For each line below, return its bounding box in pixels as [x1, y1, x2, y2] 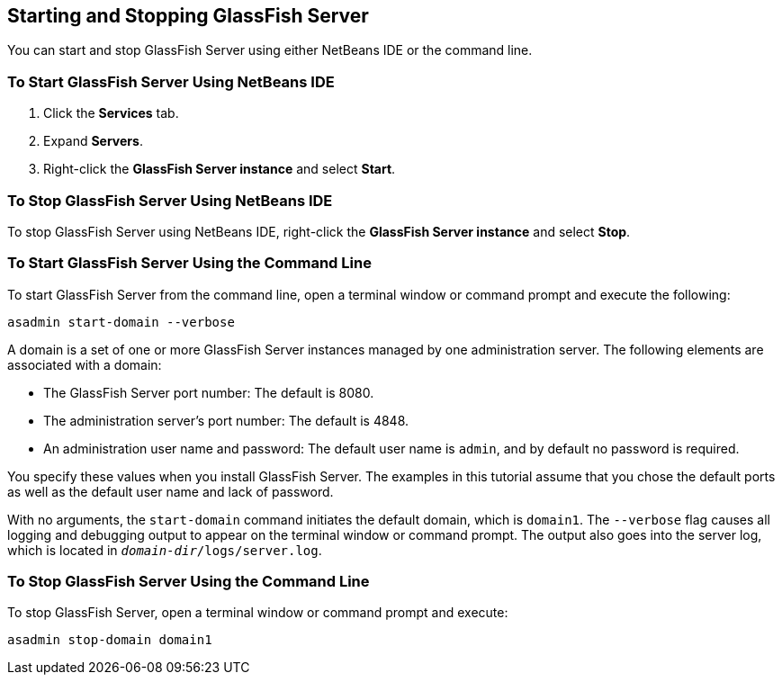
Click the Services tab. [43, 105, 179, 121]
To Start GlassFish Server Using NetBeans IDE [7, 72, 335, 91]
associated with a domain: [7, 356, 162, 372]
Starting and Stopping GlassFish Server [7, 4, 369, 27]
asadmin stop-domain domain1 [7, 633, 212, 648]
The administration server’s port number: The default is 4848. [43, 412, 409, 428]
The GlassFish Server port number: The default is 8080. [43, 384, 374, 400]
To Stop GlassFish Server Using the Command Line [7, 572, 370, 591]
